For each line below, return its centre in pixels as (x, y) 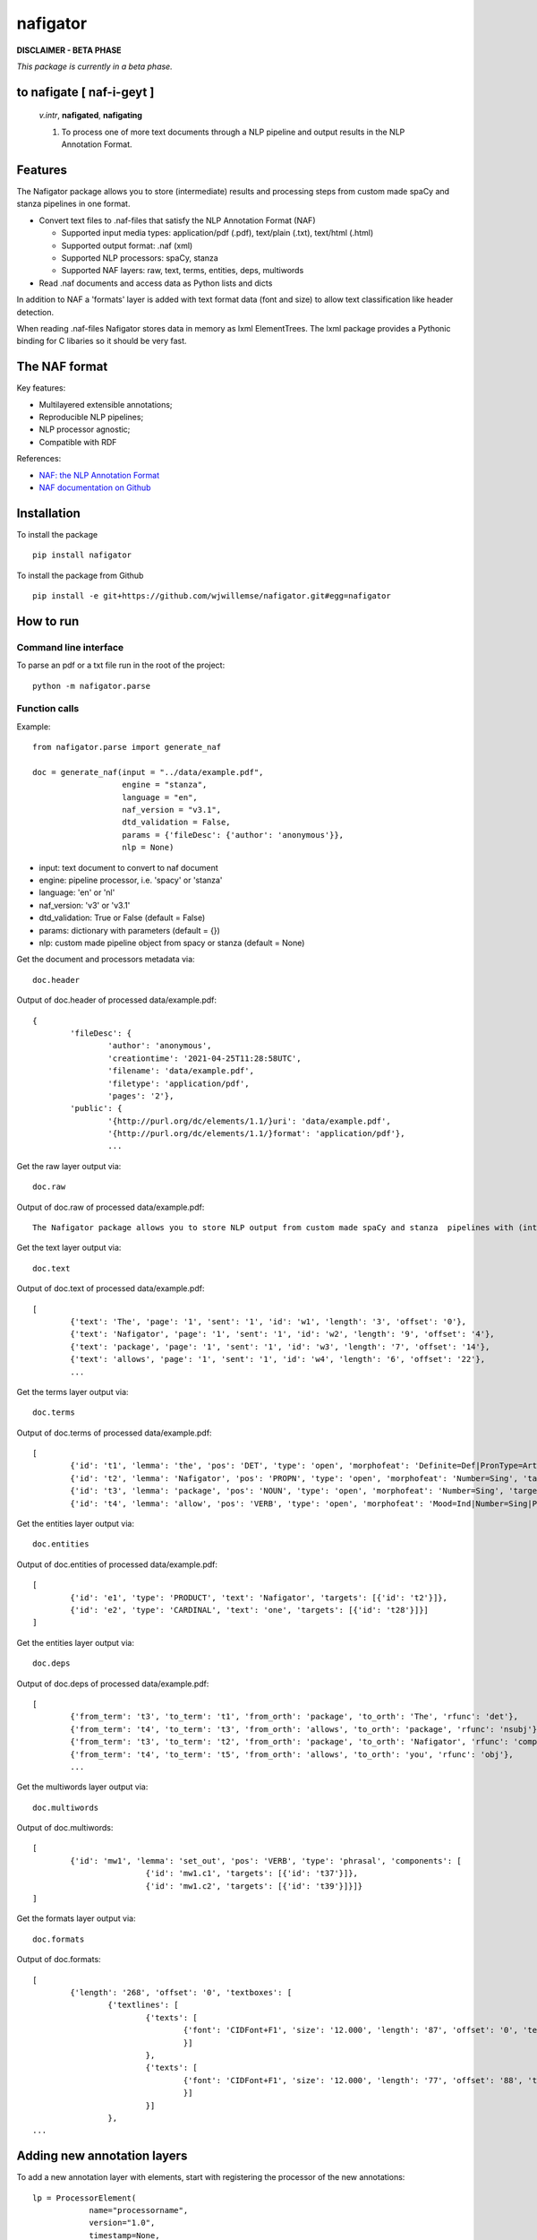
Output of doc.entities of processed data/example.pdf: (117, 1564)
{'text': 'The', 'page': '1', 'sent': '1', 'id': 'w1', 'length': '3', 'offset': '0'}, (268, 1321)
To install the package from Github (80, 575)
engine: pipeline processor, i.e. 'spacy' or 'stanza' (131, 880)
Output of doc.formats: (59, 1960)
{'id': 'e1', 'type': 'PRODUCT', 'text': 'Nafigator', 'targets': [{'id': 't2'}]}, (259, 1598)
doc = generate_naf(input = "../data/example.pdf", (148, 772)
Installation (48, 513)
